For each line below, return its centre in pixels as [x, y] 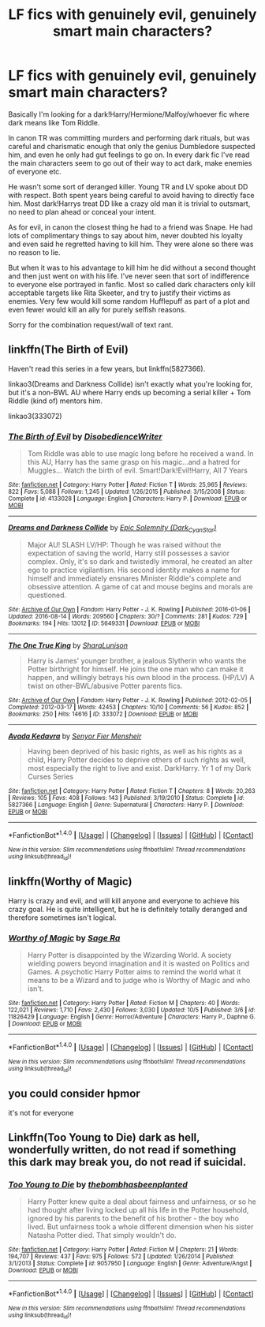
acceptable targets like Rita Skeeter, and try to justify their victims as [119, 293]
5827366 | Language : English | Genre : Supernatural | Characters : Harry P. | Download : [126, 805]
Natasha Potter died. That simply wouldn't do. [102, 1235]
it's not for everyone [41, 1112]
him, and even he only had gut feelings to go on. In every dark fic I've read [129, 155]
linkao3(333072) [35, 416]
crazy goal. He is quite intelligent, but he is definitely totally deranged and [128, 909]
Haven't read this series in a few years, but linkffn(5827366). [107, 368]
